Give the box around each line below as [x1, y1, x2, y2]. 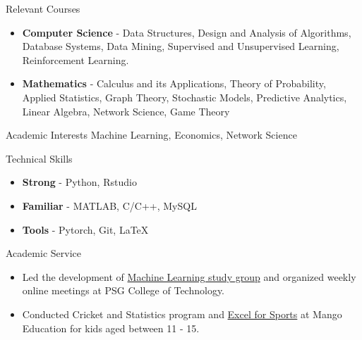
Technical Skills [6, 151, 73, 165]
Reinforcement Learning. [22, 52, 129, 67]
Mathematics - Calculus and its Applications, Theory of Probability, [22, 76, 326, 91]
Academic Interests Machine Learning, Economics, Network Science [6, 127, 297, 142]
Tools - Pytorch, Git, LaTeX [22, 222, 149, 237]
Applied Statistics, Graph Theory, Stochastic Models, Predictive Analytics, [22, 89, 347, 104]
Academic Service [6, 246, 81, 260]
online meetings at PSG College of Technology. [22, 283, 224, 298]
